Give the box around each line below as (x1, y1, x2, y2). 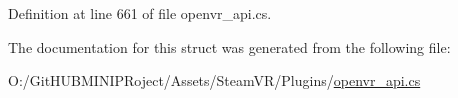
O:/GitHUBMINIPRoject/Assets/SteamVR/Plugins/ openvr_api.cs (8, 70, 421, 91)
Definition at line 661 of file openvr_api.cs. (8, 3, 272, 23)
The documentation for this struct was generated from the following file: (8, 36, 451, 57)
